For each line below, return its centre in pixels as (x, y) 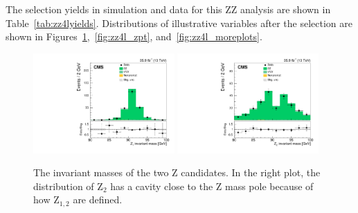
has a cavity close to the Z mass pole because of (212, 186)
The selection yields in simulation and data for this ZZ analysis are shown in (168, 9)
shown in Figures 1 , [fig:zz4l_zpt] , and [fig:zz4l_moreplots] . (134, 36)
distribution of (64, 186)
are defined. (98, 199)
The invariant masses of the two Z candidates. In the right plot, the (177, 172)
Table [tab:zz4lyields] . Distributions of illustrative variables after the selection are (179, 23)
